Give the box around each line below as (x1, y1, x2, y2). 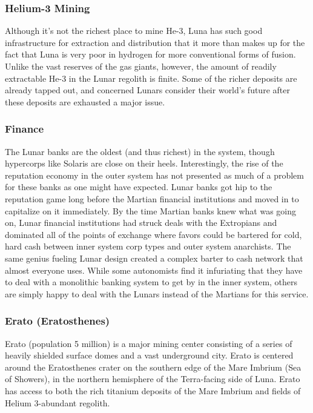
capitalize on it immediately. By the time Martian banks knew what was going (5, 204, 297, 217)
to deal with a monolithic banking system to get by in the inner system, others (5, 276, 298, 288)
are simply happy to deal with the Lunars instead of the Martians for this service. (5, 287, 309, 300)
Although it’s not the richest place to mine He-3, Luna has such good (5, 24, 263, 37)
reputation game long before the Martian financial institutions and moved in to (5, 192, 299, 205)
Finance (5, 121, 44, 136)
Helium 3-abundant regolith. (5, 396, 110, 409)
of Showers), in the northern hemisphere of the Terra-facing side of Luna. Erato (5, 372, 300, 385)
